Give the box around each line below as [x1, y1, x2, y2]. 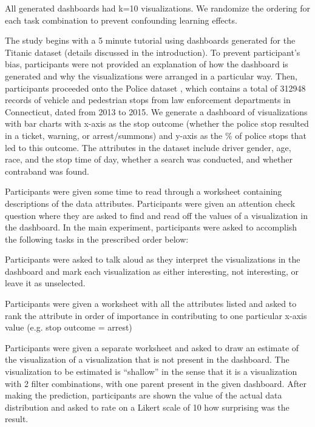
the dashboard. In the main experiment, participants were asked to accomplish [5, 221, 297, 234]
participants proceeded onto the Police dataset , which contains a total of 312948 [5, 81, 306, 94]
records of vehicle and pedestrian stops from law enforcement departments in [5, 93, 291, 106]
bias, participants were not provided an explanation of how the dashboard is [5, 58, 288, 70]
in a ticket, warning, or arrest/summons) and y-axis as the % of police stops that [5, 129, 307, 141]
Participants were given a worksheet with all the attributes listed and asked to [5, 297, 297, 310]
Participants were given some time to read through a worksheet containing [5, 185, 282, 198]
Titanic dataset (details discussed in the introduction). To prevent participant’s [5, 45, 300, 58]
